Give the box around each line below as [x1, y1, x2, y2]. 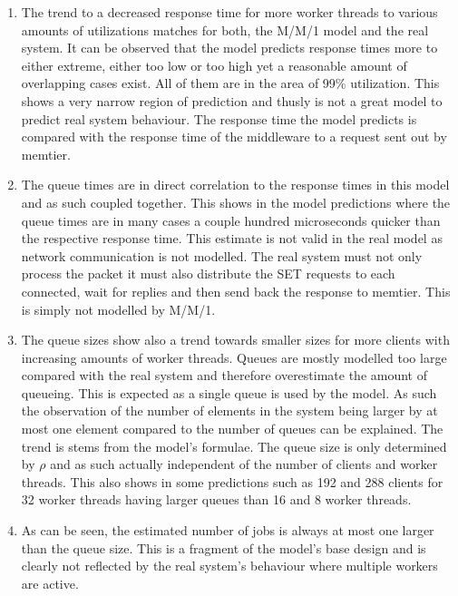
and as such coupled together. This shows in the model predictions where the [21, 192, 451, 211]
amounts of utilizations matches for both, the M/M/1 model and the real [21, 20, 429, 39]
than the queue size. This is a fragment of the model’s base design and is [21, 538, 426, 557]
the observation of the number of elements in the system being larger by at [21, 401, 438, 420]
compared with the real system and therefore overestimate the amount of [21, 366, 428, 385]
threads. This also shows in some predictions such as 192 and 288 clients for [21, 472, 443, 491]
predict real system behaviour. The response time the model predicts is [21, 109, 417, 128]
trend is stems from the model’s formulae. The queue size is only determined [21, 436, 447, 455]
